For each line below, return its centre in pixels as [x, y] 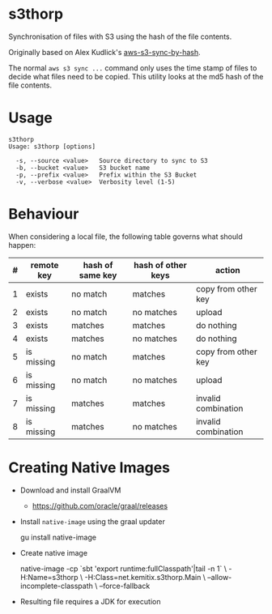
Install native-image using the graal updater [93, 521]
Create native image [53, 552]
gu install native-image [58, 537]
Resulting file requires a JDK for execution [90, 601]
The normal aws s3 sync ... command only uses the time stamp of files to [133, 68]
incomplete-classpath [56, 586]
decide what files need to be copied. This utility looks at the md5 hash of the [136, 76]
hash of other [160, 265]
